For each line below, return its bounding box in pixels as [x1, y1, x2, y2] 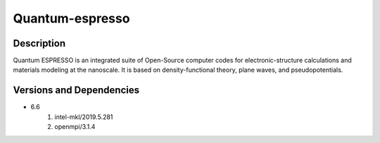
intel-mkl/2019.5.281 [54, 113, 113, 121]
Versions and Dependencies [13, 85, 140, 97]
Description [13, 37, 66, 49]
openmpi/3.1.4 [54, 123, 96, 131]
